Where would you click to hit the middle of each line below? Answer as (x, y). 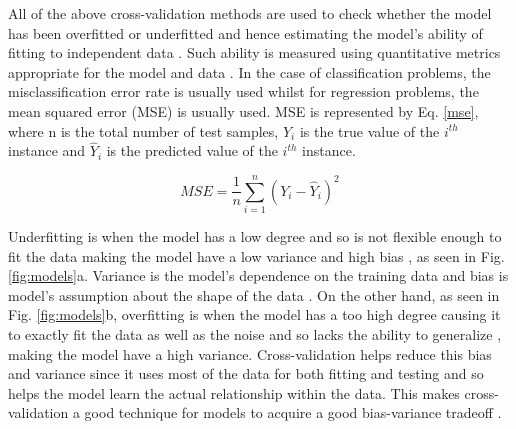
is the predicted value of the (192, 150)
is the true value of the (369, 130)
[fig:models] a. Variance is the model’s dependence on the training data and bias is (258, 275)
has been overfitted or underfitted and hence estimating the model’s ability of (245, 32)
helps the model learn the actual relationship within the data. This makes (234, 392)
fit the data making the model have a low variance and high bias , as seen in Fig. (256, 255)
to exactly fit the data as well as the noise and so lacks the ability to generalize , (255, 334)
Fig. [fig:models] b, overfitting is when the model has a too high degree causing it (254, 314)
